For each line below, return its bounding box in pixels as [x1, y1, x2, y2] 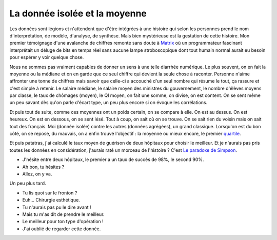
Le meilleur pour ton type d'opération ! [22, 218, 104, 225]
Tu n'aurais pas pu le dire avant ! [22, 204, 92, 210]
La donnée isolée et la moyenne [9, 8, 147, 19]
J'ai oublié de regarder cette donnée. [22, 226, 101, 232]
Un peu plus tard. [9, 180, 46, 187]
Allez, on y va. [22, 171, 52, 177]
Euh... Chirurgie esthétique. [22, 197, 81, 203]
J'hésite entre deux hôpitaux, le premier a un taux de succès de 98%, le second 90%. [22, 156, 204, 163]
